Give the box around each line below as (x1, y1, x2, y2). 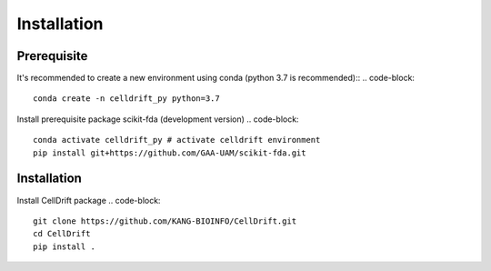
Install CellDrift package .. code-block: (16, 195, 161, 206)
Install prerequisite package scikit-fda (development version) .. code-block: (16, 114, 299, 125)
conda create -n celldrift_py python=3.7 (33, 94, 220, 104)
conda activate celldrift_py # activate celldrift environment (33, 135, 321, 146)
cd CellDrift (33, 228, 91, 239)
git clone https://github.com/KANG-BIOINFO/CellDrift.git (33, 216, 297, 226)
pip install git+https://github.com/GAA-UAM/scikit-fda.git (33, 147, 306, 158)
